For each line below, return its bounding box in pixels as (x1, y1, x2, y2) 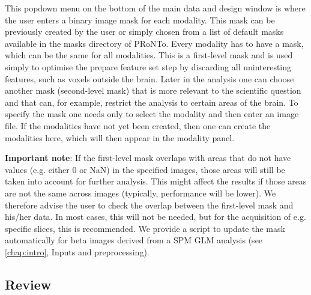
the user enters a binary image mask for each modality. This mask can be (5, 13, 275, 26)
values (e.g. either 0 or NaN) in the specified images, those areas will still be (5, 163, 285, 175)
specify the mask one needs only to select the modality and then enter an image (5, 108, 299, 120)
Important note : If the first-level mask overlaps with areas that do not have (5, 151, 291, 164)
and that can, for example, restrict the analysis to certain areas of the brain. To (5, 96, 298, 108)
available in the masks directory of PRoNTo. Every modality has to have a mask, (5, 37, 304, 49)
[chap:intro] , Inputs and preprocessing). (5, 245, 149, 258)
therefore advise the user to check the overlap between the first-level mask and (5, 198, 294, 211)
